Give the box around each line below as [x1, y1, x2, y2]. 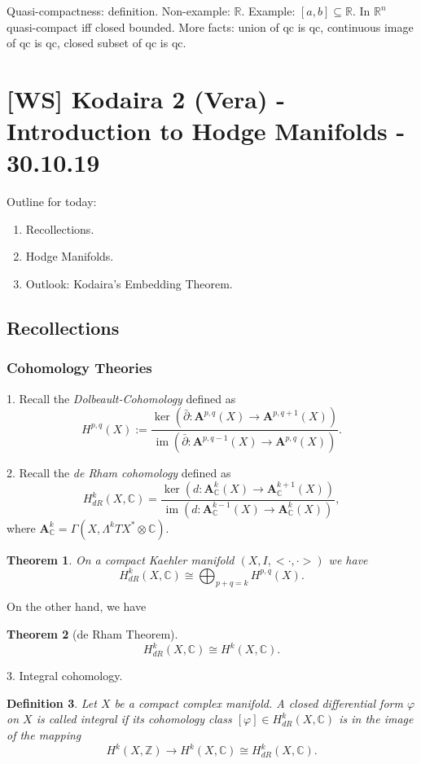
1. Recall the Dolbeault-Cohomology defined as [7, 389, 236, 406]
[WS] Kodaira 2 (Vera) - [7, 81, 285, 115]
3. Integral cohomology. [7, 667, 123, 684]
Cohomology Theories [7, 358, 152, 378]
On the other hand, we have [7, 598, 147, 615]
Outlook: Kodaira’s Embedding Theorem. [25, 275, 233, 292]
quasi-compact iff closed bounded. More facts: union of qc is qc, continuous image [7, 18, 414, 35]
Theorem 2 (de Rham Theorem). [7, 626, 178, 643]
